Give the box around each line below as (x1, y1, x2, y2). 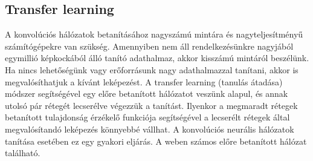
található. (5, 146, 40, 159)
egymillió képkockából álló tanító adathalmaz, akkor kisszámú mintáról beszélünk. (5, 51, 309, 64)
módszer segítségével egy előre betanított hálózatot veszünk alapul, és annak (5, 87, 288, 100)
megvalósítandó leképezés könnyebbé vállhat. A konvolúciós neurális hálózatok (5, 122, 294, 135)
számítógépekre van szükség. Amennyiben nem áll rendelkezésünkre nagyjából (5, 39, 294, 52)
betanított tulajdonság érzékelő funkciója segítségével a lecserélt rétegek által (5, 111, 290, 123)
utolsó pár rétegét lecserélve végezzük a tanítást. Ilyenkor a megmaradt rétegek (5, 99, 298, 111)
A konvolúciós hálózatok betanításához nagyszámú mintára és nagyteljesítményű (5, 28, 303, 41)
